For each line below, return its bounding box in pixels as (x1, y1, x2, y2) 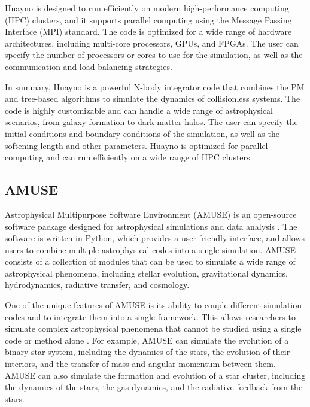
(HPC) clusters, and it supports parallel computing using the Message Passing (5, 13, 292, 26)
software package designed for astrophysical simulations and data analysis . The (5, 220, 297, 232)
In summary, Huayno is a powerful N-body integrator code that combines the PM (5, 80, 305, 93)
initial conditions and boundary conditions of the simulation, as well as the (5, 127, 279, 139)
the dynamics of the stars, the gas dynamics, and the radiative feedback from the (5, 381, 303, 393)
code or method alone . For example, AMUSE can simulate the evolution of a (5, 333, 289, 346)
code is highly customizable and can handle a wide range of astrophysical (5, 104, 273, 116)
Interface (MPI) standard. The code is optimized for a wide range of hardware (5, 25, 292, 38)
